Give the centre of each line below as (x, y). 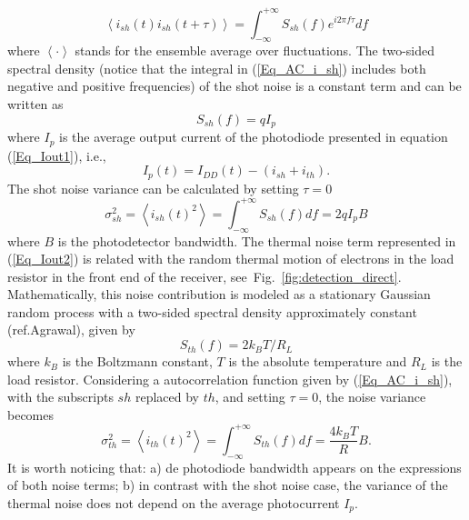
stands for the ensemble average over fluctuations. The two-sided (255, 50)
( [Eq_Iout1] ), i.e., (57, 155)
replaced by (167, 397)
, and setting (250, 397)
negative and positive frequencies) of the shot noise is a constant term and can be (234, 86)
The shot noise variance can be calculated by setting (153, 188)
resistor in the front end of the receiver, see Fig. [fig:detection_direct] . (205, 276)
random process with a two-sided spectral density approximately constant (212, 311)
